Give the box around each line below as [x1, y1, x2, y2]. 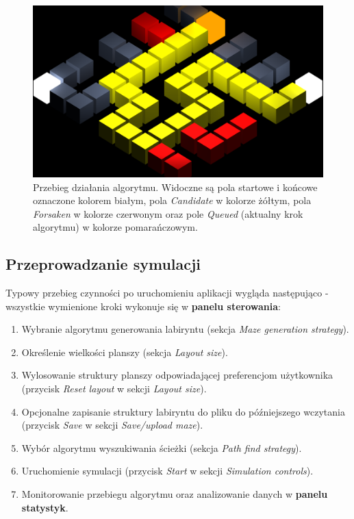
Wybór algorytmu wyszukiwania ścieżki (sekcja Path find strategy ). [21, 440, 302, 455]
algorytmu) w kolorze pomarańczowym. [33, 220, 198, 234]
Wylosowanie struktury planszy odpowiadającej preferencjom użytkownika [21, 368, 333, 382]
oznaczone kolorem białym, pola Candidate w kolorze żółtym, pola [33, 193, 312, 207]
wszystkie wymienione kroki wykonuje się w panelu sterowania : [5, 299, 281, 313]
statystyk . [21, 500, 68, 514]
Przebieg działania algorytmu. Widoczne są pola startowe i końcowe [33, 179, 318, 194]
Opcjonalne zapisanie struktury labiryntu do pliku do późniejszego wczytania [21, 404, 345, 418]
